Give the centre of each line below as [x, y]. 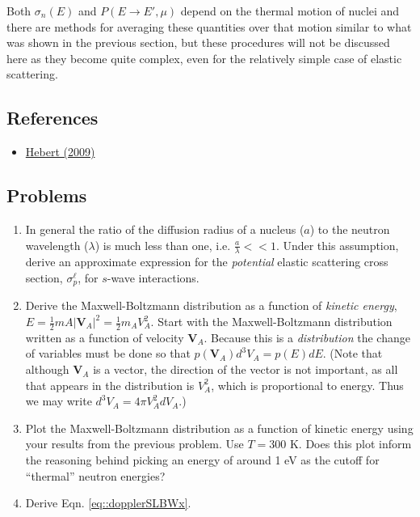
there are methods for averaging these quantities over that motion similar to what [209, 26]
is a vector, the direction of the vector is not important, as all [246, 369]
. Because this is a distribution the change [307, 337]
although [47, 369]
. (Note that [353, 353]
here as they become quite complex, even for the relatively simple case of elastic [204, 58]
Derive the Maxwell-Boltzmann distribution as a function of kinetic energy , [211, 305]
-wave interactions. [153, 277]
